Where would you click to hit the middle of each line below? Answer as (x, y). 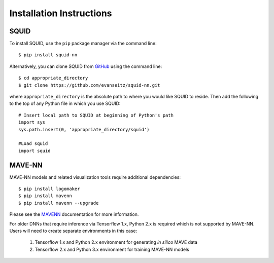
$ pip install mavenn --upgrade (59, 203)
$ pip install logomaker (49, 189)
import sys (32, 122)
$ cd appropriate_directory (53, 78)
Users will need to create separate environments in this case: (73, 231)
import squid (35, 151)
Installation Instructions (61, 13)
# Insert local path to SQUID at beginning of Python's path (96, 115)
